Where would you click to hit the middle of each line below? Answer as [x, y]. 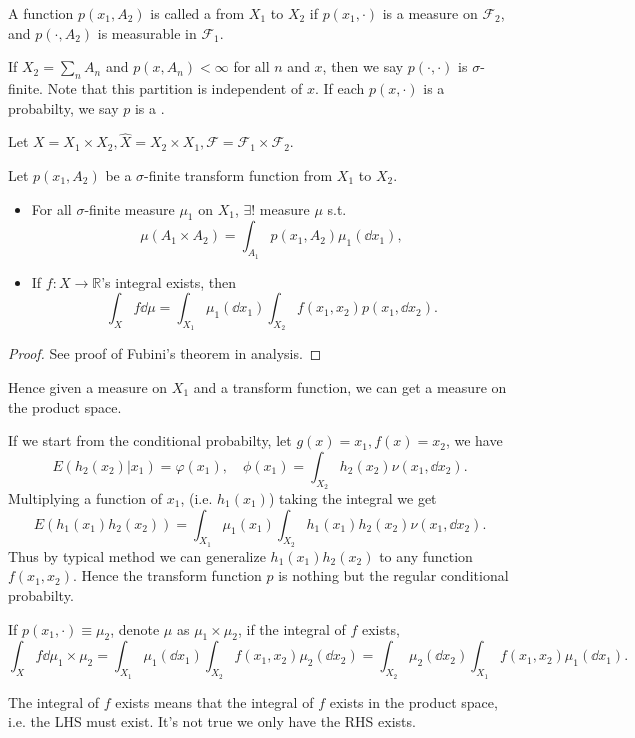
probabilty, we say [63, 107]
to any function [426, 555]
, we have [474, 440]
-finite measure [129, 208]
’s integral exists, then [169, 281]
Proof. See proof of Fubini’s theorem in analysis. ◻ [165, 353]
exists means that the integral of [214, 701]
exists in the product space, [413, 701]
